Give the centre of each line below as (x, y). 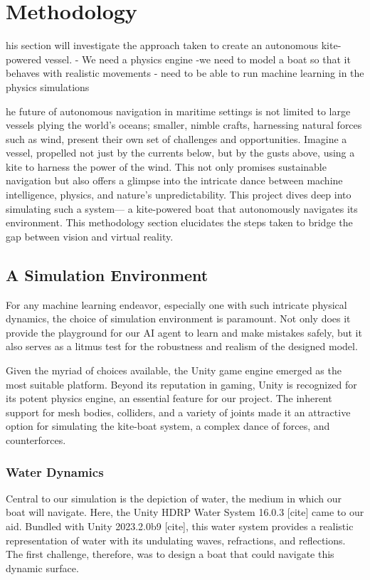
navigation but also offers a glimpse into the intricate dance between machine (174, 180)
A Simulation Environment (107, 274)
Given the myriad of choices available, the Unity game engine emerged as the (174, 370)
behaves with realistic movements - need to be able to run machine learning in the (185, 73)
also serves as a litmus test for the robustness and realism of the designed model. (182, 346)
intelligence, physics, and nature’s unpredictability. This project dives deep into (179, 195)
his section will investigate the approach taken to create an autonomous (162, 45)
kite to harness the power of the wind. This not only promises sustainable (166, 166)
